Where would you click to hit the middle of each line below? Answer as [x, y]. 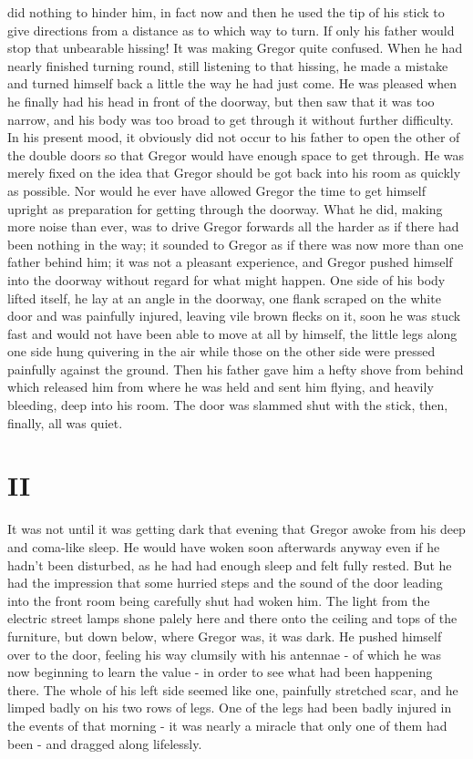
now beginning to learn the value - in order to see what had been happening [220, 672]
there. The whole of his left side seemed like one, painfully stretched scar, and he [233, 689]
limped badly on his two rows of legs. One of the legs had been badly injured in [230, 708]
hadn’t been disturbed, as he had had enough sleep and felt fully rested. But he [230, 564]
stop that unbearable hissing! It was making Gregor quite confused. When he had [235, 48]
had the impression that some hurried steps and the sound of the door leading [225, 583]
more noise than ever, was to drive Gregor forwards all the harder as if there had [233, 226]
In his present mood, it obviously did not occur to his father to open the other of [234, 137]
